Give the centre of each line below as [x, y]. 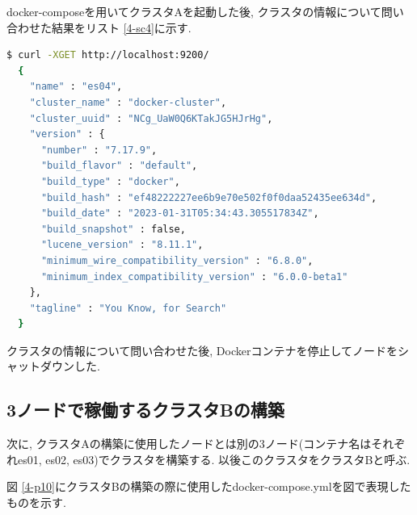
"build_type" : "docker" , [110, 181]
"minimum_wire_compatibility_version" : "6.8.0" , [177, 260]
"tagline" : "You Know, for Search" [128, 308]
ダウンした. [70, 366]
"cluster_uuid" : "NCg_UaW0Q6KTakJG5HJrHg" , [151, 118]
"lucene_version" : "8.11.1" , [122, 245]
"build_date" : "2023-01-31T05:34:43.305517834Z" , [180, 214]
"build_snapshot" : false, [113, 229]
